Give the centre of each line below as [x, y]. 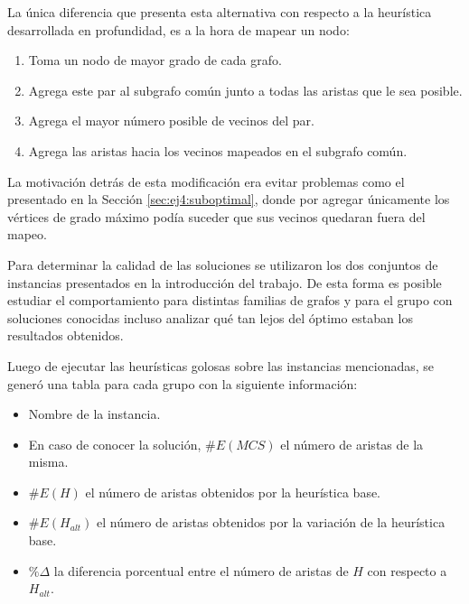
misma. [48, 462]
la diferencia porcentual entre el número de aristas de [201, 570]
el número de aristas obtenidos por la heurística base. [233, 492]
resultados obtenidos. [66, 335]
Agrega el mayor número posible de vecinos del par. [171, 121]
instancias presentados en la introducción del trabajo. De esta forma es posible [225, 282]
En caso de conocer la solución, [115, 444]
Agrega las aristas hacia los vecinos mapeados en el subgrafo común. [218, 150]
